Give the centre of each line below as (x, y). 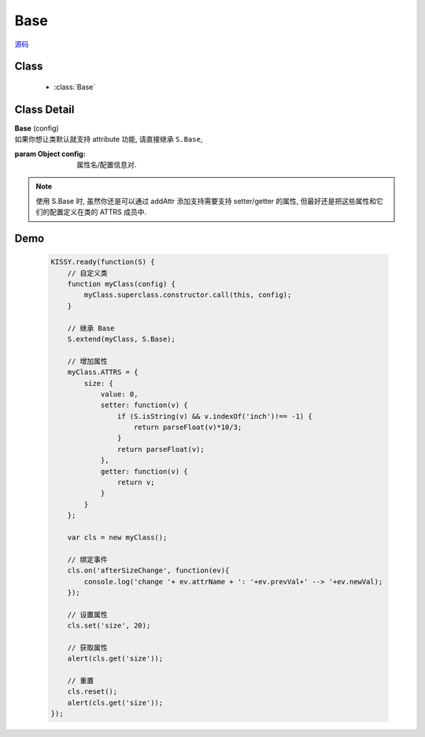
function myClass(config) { (122, 284)
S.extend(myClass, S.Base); (122, 339)
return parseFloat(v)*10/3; (188, 428)
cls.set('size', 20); (109, 626)
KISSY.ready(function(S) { (103, 262)
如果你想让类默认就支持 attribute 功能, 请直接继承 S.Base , (109, 139)
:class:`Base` (75, 87)
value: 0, (119, 394)
